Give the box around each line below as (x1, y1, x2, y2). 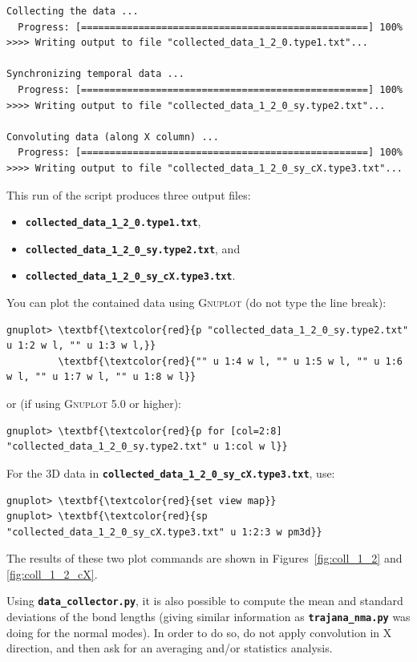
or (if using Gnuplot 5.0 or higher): (6, 395, 182, 412)
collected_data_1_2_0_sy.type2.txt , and (25, 240, 241, 256)
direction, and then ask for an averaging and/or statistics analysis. (6, 640, 333, 656)
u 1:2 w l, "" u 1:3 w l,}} (6, 340, 156, 352)
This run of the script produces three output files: (6, 186, 251, 203)
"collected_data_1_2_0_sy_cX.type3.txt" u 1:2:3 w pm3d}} (6, 526, 322, 538)
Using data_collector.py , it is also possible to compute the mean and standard (6, 592, 403, 609)
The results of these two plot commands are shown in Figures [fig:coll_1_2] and (6, 550, 403, 567)
